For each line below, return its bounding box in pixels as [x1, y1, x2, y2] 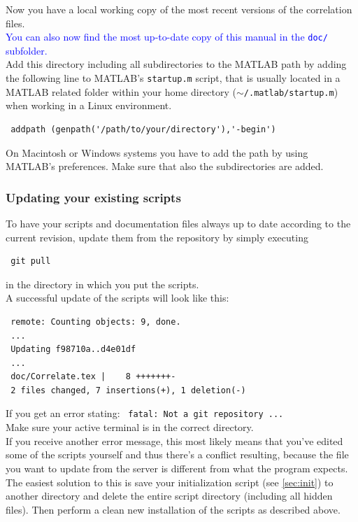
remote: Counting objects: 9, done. [10, 316, 181, 327]
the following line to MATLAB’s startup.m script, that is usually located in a [6, 71, 341, 85]
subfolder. [6, 43, 48, 57]
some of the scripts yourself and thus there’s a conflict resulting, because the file [6, 447, 349, 462]
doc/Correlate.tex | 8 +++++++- [10, 372, 176, 382]
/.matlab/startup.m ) [243, 84, 338, 99]
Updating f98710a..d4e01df [10, 344, 136, 355]
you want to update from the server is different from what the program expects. [6, 460, 348, 475]
